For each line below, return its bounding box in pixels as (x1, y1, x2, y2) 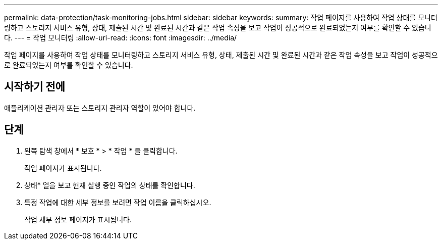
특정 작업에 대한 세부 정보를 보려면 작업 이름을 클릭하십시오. (24, 198, 211, 207)
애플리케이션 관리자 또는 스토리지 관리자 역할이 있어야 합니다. (4, 103, 196, 112)
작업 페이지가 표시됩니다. (24, 163, 102, 172)
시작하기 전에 (4, 80, 65, 93)
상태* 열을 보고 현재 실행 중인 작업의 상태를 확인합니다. (24, 180, 195, 189)
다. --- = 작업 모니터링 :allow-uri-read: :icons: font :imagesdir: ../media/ (4, 33, 237, 42)
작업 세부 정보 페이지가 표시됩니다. (24, 215, 132, 224)
